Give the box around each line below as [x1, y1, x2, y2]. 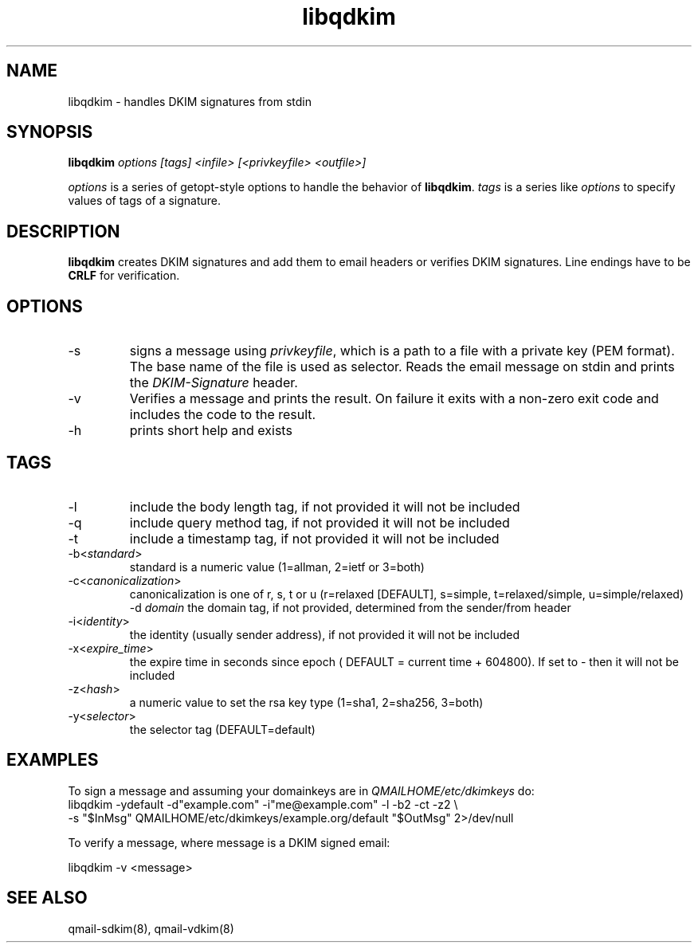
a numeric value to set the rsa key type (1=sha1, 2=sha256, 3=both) [129, 695, 484, 709]
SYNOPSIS [6, 122, 93, 143]
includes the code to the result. [129, 406, 316, 423]
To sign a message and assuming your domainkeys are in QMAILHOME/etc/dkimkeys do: [68, 783, 535, 798]
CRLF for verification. [68, 269, 180, 283]
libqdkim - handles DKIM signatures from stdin [68, 94, 312, 108]
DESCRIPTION [6, 221, 120, 241]
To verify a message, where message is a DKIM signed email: [68, 835, 390, 849]
